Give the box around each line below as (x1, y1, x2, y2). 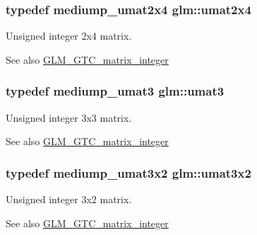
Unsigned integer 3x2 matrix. (6, 192, 132, 207)
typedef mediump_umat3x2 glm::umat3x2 (6, 164, 251, 181)
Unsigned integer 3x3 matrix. (6, 110, 132, 125)
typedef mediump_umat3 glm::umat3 (6, 82, 225, 100)
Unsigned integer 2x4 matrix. (6, 28, 132, 43)
